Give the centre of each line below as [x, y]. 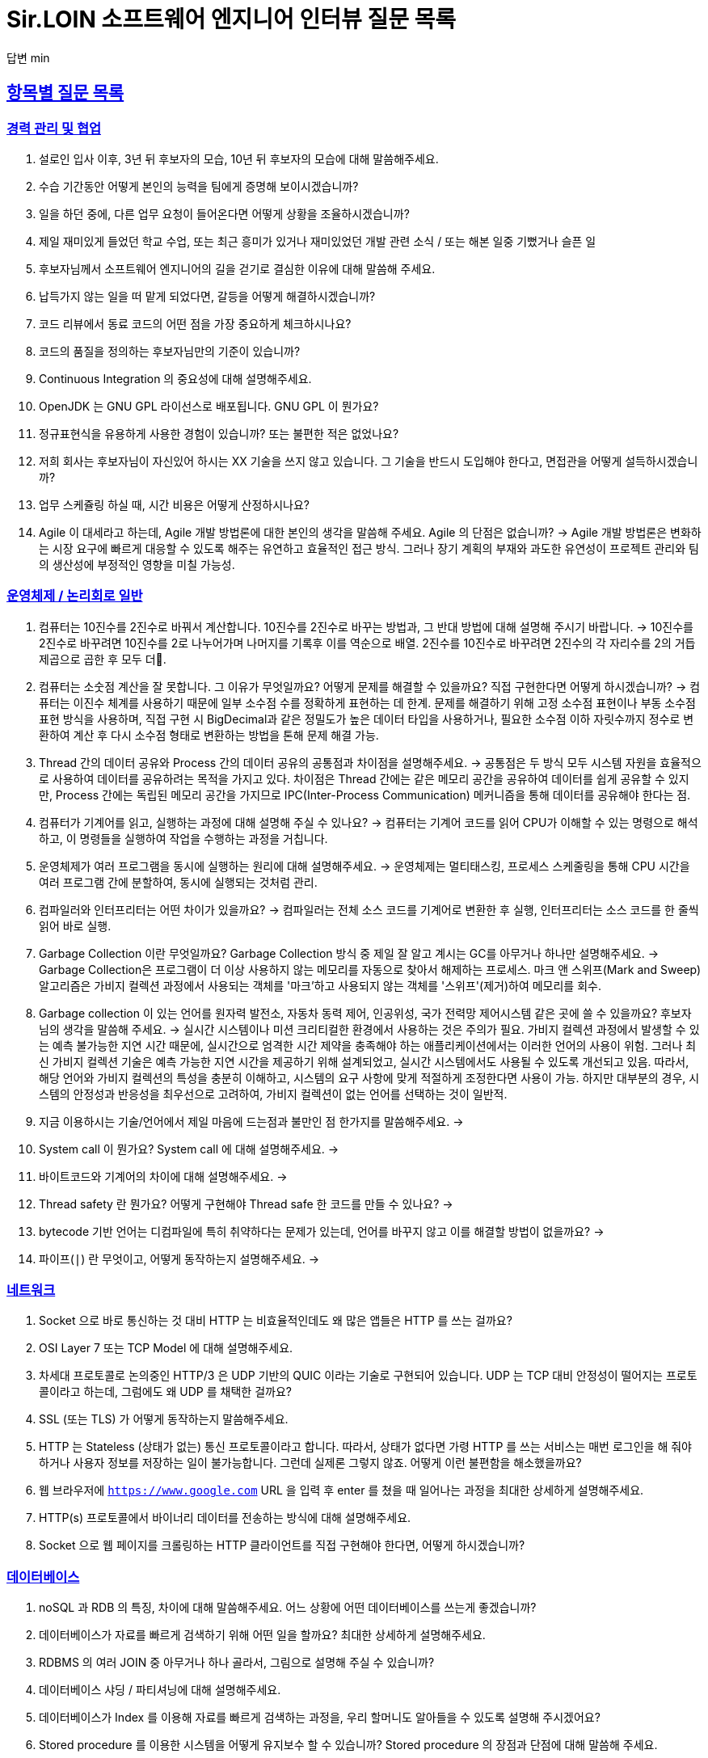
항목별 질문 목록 [65, 93]
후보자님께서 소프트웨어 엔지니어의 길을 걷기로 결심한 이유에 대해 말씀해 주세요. [237, 268]
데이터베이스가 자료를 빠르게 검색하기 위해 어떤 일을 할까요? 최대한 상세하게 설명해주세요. [262, 1635]
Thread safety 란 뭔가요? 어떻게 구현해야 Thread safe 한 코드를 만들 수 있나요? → [246, 1204]
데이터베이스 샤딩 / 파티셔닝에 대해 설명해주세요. [160, 1690]
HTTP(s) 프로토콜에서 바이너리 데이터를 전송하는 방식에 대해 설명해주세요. [225, 1518]
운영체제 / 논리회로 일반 [75, 596]
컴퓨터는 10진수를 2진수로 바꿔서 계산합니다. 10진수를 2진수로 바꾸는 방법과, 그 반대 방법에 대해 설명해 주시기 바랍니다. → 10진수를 [366, 626]
